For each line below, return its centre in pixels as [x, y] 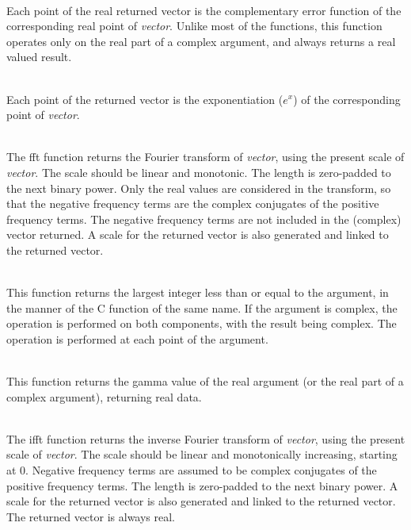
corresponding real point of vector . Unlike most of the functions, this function [194, 26]
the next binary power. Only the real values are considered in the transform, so [199, 188]
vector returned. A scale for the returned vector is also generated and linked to [198, 234]
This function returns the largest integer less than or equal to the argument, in [198, 292]
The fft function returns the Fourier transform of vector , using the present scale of [205, 157]
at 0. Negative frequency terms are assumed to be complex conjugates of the [192, 470]
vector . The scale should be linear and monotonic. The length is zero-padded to [199, 172]
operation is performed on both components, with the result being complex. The [202, 323]
